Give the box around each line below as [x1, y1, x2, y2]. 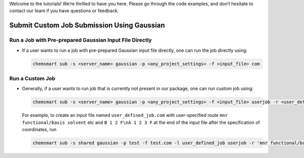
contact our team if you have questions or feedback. [9, 8, 119, 14]
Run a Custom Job [9, 75, 56, 82]
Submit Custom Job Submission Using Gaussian [9, 21, 165, 30]
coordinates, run [22, 127, 57, 133]
